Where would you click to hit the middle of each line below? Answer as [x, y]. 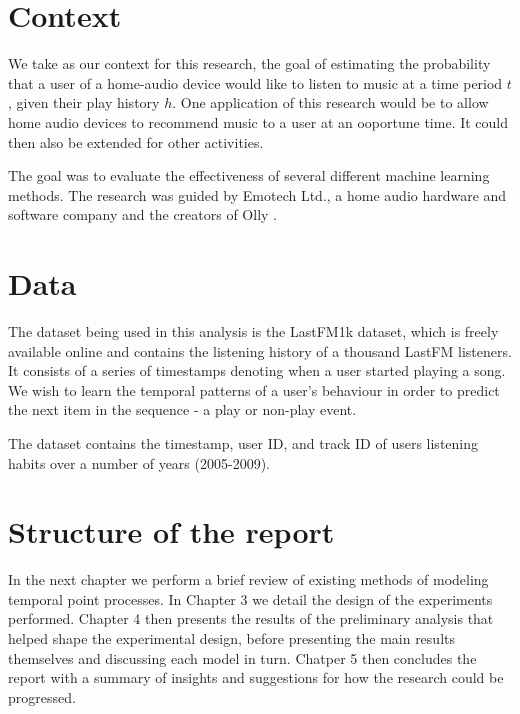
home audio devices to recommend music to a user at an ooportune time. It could [258, 121]
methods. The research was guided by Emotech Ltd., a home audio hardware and [257, 194]
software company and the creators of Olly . [142, 214]
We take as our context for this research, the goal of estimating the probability [249, 63]
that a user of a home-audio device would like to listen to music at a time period [255, 82]
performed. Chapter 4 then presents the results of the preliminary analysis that [251, 618]
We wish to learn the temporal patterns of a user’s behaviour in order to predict [254, 389]
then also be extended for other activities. [136, 141]
